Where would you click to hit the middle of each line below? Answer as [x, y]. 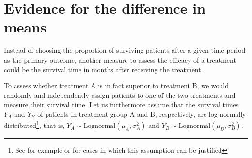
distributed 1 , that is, [34, 125]
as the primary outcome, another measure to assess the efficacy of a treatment [120, 59]
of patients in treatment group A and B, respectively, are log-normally [142, 114]
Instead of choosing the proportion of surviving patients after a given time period [125, 50]
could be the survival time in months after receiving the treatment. [103, 69]
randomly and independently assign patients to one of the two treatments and [120, 95]
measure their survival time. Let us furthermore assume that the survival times [121, 104]
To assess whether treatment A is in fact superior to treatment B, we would [116, 86]
